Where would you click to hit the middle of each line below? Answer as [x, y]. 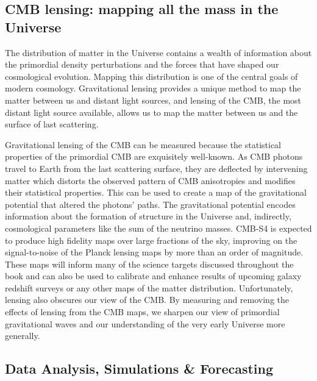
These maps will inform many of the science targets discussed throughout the [149, 264]
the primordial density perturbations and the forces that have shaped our [142, 64]
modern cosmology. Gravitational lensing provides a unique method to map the [153, 88]
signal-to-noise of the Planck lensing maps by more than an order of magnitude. [154, 252]
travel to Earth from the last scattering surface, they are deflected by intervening [156, 168]
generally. [23, 336]
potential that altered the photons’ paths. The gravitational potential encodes [150, 204]
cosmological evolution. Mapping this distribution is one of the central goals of [151, 76]
